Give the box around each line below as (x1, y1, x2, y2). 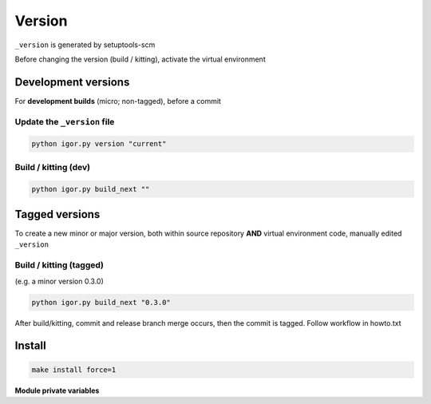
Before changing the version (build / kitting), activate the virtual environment (14, 54, 267, 64)
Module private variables (14, 386, 100, 395)
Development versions (14, 75, 130, 89)
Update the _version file (14, 116, 115, 127)
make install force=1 (31, 365, 117, 374)
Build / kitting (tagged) (14, 259, 104, 271)
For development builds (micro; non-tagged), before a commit (14, 96, 221, 105)
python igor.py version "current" (31, 140, 167, 149)
